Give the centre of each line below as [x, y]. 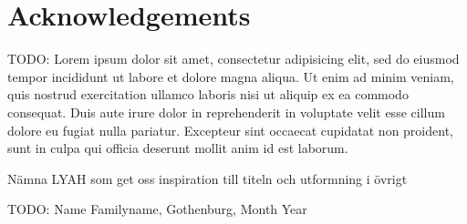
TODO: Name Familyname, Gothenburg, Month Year [157, 209]
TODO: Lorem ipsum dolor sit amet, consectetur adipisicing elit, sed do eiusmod [233, 59]
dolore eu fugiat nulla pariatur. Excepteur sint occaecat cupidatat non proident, [230, 130]
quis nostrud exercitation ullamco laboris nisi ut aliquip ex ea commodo [208, 94]
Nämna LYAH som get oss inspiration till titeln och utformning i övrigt [208, 178]
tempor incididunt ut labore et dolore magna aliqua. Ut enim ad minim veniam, [231, 76]
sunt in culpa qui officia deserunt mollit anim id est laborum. [178, 148]
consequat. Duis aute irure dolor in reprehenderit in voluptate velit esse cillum [226, 112]
